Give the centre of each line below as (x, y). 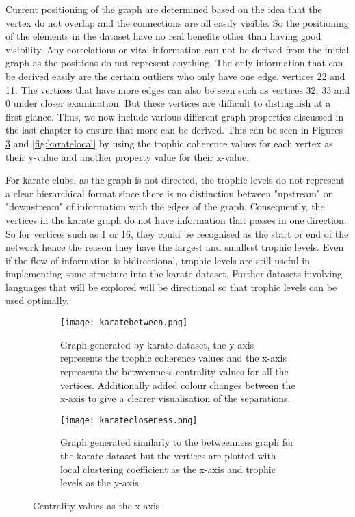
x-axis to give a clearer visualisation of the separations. (175, 398)
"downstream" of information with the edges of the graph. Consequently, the (165, 206)
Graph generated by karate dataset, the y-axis (157, 344)
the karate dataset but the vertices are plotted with (168, 455)
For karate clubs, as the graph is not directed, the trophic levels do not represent (175, 180)
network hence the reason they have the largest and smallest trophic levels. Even (175, 247)
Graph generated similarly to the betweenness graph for (177, 442)
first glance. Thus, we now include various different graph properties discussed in (175, 116)
